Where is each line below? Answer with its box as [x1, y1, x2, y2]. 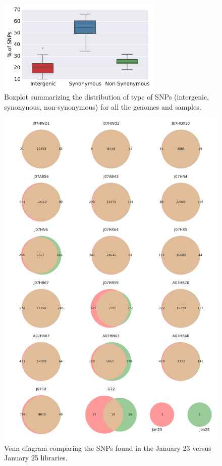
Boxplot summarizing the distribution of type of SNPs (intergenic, [4, 91, 209, 102]
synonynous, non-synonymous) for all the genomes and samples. [4, 101, 201, 112]
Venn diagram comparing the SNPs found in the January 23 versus [4, 442, 211, 453]
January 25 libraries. [4, 452, 68, 463]
